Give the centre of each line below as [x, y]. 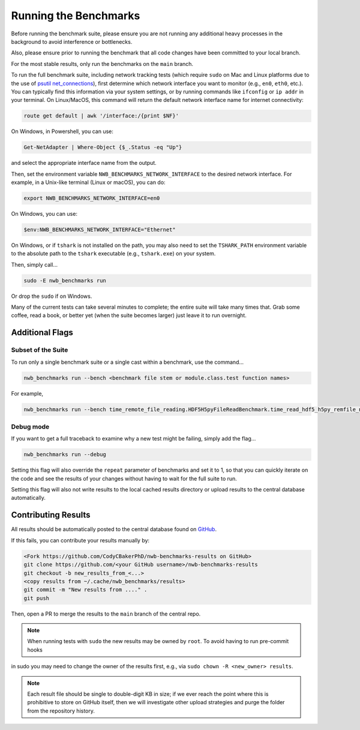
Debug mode [30, 427]
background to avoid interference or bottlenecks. [72, 41]
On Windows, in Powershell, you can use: [62, 131]
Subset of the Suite [40, 350]
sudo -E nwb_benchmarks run [65, 280]
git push [37, 598]
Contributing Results [51, 515]
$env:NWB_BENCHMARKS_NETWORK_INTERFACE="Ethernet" [100, 230]
